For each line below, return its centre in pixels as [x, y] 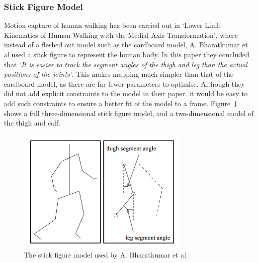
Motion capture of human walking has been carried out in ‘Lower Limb [112, 25]
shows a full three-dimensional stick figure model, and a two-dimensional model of [129, 113]
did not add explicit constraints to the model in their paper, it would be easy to [126, 93]
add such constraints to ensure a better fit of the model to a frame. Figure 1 [121, 103]
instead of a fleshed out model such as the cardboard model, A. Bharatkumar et [126, 45]
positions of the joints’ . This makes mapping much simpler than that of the [119, 74]
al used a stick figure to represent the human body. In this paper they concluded [127, 54]
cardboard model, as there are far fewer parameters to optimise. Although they [125, 83]
